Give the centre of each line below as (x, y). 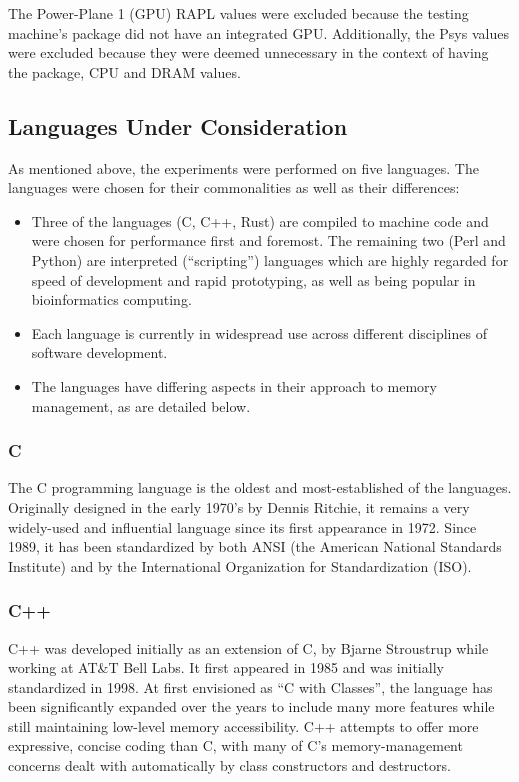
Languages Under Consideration (178, 125)
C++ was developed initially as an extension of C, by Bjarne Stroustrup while (248, 647)
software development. (99, 352)
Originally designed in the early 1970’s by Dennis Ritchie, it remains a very (239, 506)
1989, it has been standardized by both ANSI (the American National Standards (255, 546)
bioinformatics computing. (111, 299)
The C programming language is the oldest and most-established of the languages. (260, 487)
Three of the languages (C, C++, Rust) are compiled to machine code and (260, 220)
